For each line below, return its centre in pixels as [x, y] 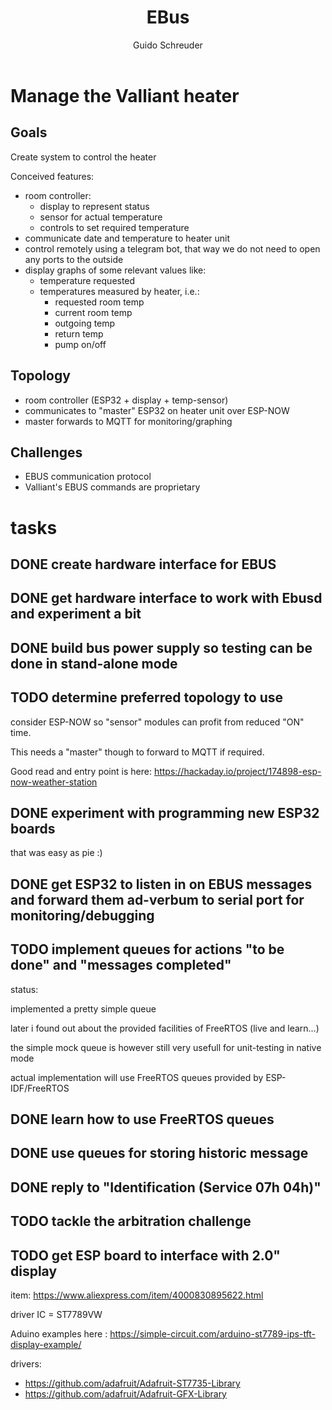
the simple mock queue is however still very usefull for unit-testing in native [166, 1047]
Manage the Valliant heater [125, 95]
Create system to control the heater [83, 157]
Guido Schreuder [168, 45]
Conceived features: [52, 176]
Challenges [46, 452]
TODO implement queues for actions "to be [147, 949]
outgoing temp [85, 323]
